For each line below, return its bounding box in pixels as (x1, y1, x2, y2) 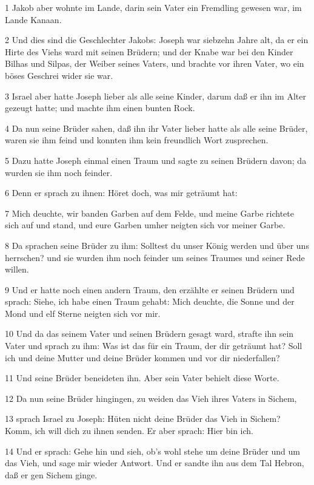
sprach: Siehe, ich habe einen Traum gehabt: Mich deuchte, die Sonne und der (5, 295, 295, 308)
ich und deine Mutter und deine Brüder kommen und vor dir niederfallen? (5, 351, 280, 364)
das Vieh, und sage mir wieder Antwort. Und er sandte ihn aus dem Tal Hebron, (5, 456, 304, 469)
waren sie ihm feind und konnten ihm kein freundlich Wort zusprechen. (5, 134, 269, 146)
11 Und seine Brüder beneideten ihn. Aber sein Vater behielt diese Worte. (5, 371, 279, 384)
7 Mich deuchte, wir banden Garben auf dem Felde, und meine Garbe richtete (5, 206, 294, 219)
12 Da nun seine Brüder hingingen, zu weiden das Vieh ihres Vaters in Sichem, (5, 392, 297, 404)
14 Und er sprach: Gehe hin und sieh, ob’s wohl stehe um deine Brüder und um (5, 444, 300, 457)
